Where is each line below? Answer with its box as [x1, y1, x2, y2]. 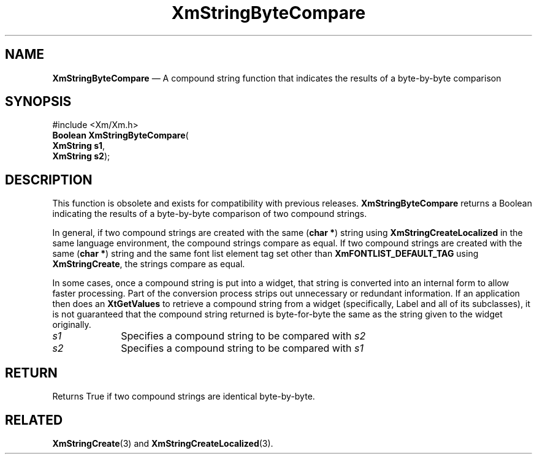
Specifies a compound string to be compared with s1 [121, 342, 364, 355]
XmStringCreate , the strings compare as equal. [52, 259, 245, 270]
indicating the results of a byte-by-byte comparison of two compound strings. [52, 208, 367, 219]
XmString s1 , [52, 140, 105, 151]
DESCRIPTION [5, 172, 93, 188]
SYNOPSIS [5, 94, 72, 110]
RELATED [5, 412, 63, 428]
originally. [52, 319, 91, 330]
